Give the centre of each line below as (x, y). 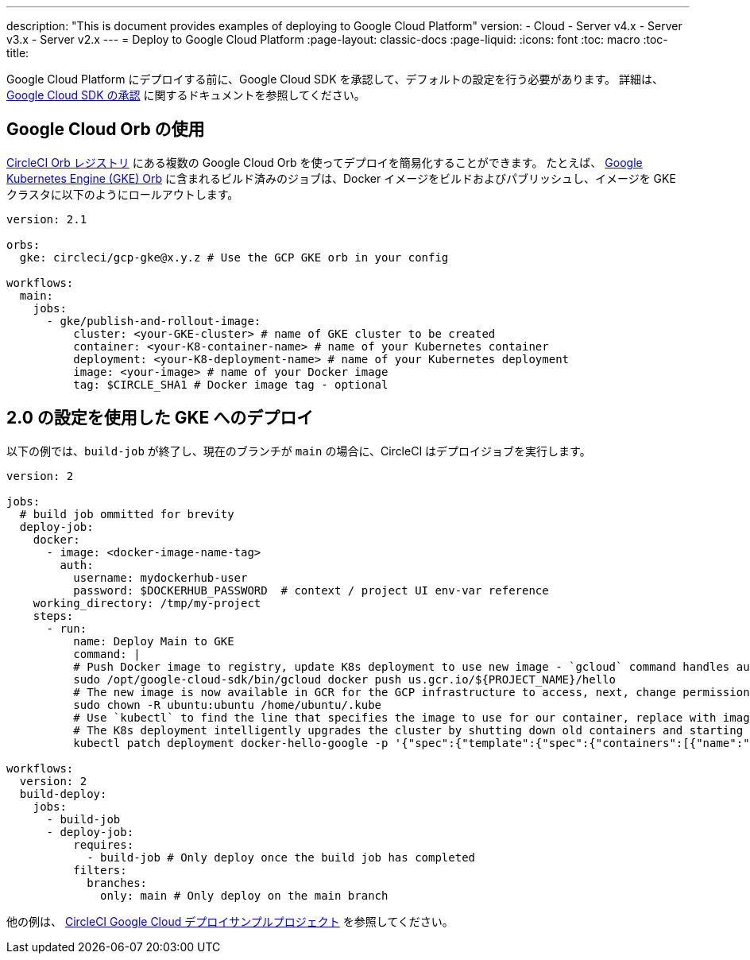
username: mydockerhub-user (160, 577)
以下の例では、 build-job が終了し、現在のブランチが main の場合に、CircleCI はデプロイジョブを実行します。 (299, 451)
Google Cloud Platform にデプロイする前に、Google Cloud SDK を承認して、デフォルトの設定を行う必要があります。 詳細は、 (335, 79)
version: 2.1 (47, 219)
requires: (104, 844)
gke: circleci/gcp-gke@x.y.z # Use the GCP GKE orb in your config (234, 257)
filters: (100, 870)
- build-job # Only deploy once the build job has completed (281, 857)
